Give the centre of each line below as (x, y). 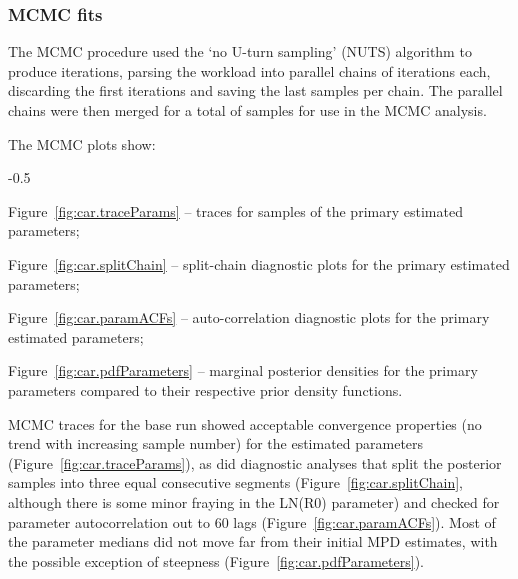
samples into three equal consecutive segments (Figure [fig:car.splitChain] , (236, 482)
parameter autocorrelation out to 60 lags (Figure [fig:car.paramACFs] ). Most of (252, 521)
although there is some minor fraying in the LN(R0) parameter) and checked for (254, 501)
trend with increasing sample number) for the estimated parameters (216, 443)
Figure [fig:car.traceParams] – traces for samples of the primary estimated (235, 210)
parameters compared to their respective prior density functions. (205, 389)
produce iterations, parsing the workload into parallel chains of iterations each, (249, 70)
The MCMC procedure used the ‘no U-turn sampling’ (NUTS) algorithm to (240, 51)
